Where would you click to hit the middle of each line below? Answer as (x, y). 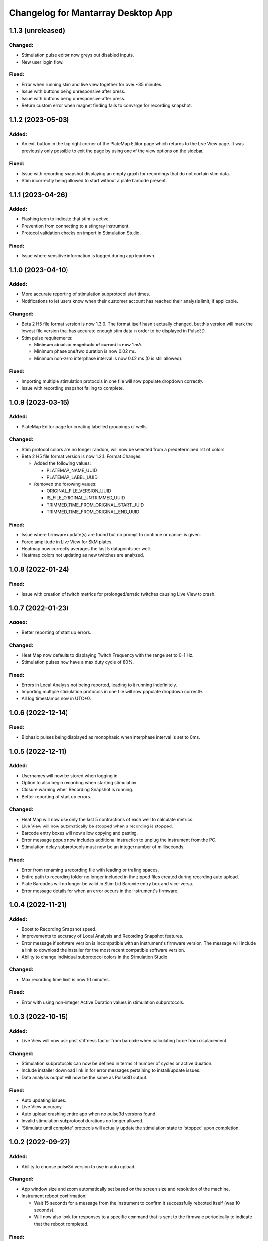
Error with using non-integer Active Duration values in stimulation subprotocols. (103, 1002)
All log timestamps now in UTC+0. (56, 699)
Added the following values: (63, 463)
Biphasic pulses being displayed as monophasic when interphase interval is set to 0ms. (111, 737)
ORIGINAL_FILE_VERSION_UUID (79, 491)
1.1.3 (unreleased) (37, 31)
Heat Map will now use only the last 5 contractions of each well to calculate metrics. (107, 819)
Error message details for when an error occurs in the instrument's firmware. (100, 891)
